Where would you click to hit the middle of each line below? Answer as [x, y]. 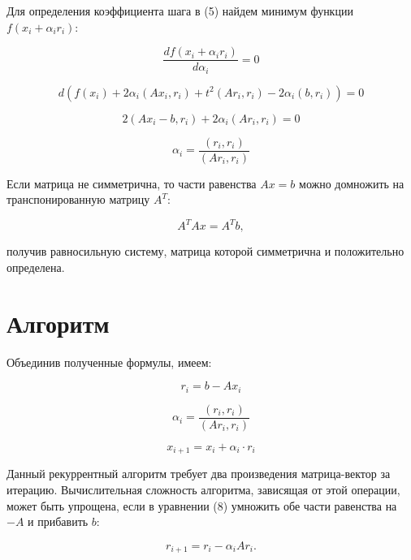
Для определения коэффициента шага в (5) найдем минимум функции [180, 11]
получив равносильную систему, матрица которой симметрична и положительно [205, 251]
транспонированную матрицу [78, 199]
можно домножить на [352, 183]
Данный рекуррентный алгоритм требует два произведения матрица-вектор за [199, 474]
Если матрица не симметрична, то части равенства [132, 183]
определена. [36, 267]
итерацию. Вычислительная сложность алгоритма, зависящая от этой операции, [203, 489]
